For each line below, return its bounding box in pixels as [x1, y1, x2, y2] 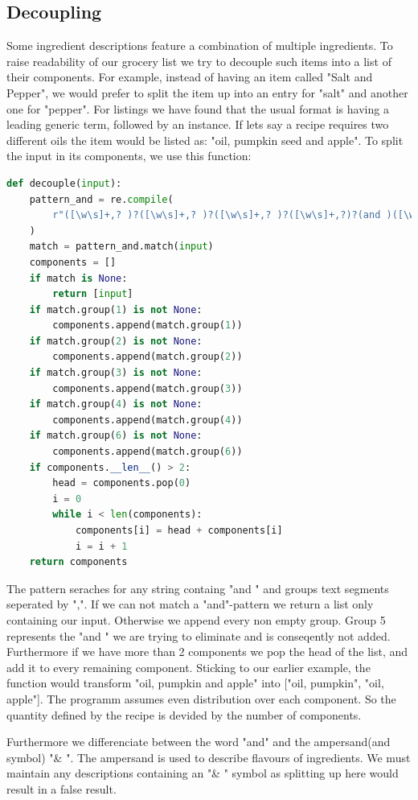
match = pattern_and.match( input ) [29, 241, 214, 253]
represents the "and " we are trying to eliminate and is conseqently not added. [6, 627, 391, 644]
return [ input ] [52, 288, 133, 300]
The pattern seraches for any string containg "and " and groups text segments [6, 579, 389, 596]
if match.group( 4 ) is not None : [29, 398, 203, 410]
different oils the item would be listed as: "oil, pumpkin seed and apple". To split [6, 131, 404, 148]
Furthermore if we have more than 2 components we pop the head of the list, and [6, 643, 408, 660]
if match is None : [29, 272, 128, 284]
